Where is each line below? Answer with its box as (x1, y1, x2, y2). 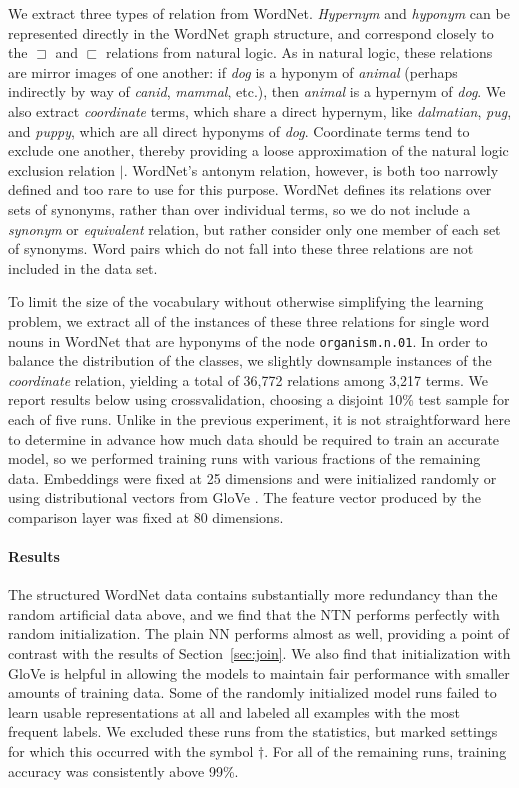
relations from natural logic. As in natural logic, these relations (105, 42, 493, 63)
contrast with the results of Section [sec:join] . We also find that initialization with (8, 643, 511, 664)
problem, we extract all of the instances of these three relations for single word (8, 310, 490, 331)
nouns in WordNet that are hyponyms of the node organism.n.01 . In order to (8, 330, 488, 351)
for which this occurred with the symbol (8, 741, 254, 762)
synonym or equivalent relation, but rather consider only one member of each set (8, 218, 501, 239)
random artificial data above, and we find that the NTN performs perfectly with (8, 603, 500, 624)
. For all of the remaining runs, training (264, 741, 507, 762)
